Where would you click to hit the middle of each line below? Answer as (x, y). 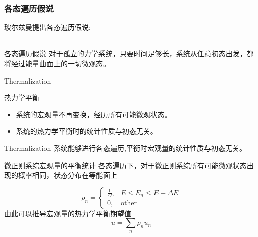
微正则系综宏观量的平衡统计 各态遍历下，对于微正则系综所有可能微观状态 (125, 165)
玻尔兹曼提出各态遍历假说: (47, 27)
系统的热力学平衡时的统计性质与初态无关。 (87, 131)
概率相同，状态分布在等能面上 (67, 175)
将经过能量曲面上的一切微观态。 (57, 63)
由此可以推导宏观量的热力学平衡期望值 (68, 213)
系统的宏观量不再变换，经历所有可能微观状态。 (94, 114)
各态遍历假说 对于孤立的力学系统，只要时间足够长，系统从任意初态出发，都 (129, 54)
